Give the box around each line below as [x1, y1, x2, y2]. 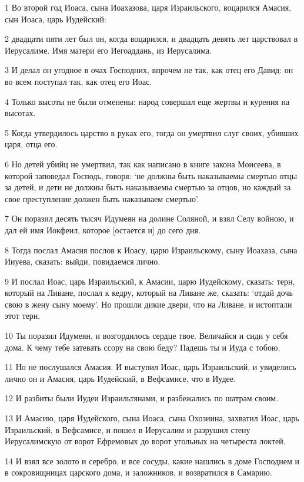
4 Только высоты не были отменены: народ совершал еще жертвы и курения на [5, 95, 290, 107]
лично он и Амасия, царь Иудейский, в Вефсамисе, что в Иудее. [5, 372, 236, 384]
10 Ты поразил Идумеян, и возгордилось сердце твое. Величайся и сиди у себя [5, 329, 288, 342]
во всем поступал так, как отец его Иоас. [5, 75, 152, 87]
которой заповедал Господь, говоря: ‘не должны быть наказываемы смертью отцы [5, 169, 298, 181]
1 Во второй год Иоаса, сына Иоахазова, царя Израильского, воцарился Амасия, [5, 1, 292, 13]
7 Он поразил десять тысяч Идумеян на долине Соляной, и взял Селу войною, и [5, 212, 294, 225]
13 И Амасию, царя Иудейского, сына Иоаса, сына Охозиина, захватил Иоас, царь [5, 412, 299, 424]
